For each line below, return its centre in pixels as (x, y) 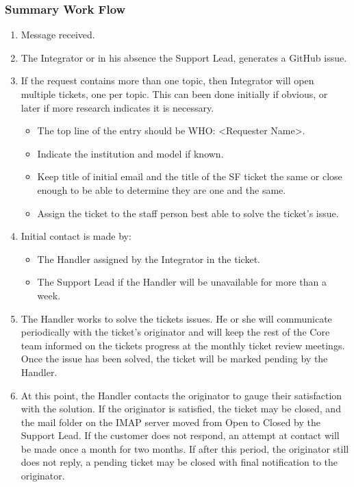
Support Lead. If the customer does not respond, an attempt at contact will (180, 435)
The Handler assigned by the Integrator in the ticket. (149, 259)
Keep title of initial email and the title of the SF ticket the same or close (190, 176)
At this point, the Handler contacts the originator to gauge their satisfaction (181, 395)
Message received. (58, 35)
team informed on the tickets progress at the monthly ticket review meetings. (183, 345)
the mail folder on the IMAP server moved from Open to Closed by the (171, 422)
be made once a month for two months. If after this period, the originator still (185, 448)
